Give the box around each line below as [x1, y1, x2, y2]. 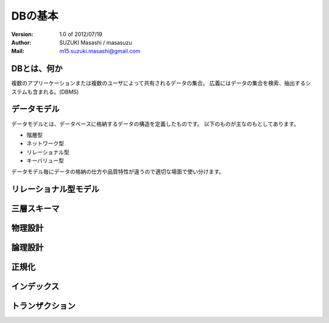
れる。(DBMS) [43, 88, 79, 95]
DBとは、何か [11, 64, 63, 74]
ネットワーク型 [26, 140, 64, 147]
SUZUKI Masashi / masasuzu [59, 38, 132, 46]
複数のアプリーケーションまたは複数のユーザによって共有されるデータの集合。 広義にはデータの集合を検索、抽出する [11, 79, 306, 87]
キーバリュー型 [26, 157, 64, 164]
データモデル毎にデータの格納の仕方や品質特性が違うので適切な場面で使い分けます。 [11, 168, 225, 175]
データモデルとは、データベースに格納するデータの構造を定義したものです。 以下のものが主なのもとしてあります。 [11, 120, 300, 128]
